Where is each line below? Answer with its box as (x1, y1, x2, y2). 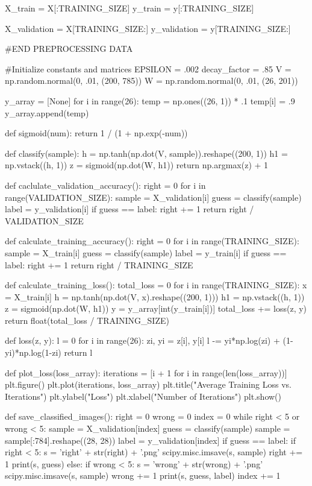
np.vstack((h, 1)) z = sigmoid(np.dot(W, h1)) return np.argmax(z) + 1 (5, 159, 269, 171)
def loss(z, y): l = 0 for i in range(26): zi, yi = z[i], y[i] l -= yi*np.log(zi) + (5, 334, 280, 347)
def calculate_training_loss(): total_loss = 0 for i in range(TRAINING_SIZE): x (5, 279, 307, 291)
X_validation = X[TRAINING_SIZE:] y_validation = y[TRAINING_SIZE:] (5, 22, 291, 34)
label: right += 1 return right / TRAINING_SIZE (5, 258, 193, 271)
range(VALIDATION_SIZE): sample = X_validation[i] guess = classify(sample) (5, 191, 302, 203)
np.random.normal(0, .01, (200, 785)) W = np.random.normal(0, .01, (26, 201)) (5, 74, 298, 87)
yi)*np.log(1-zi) (5, 346, 61, 359)
